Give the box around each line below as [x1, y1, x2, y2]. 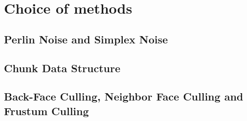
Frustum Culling [4, 103, 89, 118]
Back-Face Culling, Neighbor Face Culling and [4, 89, 244, 104]
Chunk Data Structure [4, 60, 120, 75]
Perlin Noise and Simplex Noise [4, 31, 168, 46]
